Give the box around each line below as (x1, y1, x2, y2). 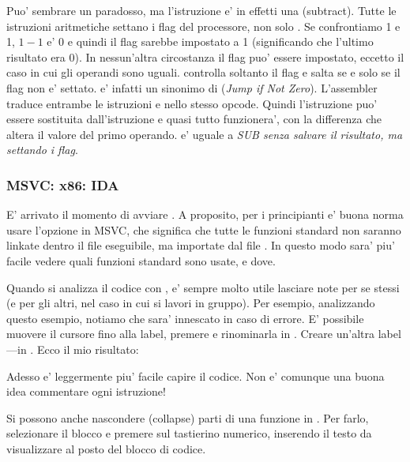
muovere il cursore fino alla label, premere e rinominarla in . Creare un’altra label (6, 325, 401, 342)
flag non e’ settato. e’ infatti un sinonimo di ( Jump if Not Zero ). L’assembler (6, 79, 378, 96)
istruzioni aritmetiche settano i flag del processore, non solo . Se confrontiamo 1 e (6, 17, 401, 34)
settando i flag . (6, 141, 78, 158)
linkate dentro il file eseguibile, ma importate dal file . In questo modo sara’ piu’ (6, 237, 395, 254)
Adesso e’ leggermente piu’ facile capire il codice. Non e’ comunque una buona (6, 367, 385, 384)
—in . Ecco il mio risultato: (6, 340, 139, 357)
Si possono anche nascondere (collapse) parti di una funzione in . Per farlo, (6, 409, 369, 426)
